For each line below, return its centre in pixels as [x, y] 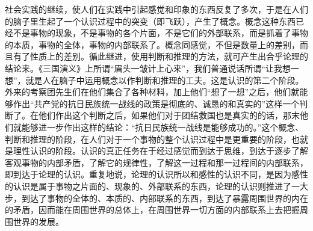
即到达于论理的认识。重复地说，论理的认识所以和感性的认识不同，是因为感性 [156, 174]
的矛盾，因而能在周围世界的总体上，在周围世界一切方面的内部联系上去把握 [152, 210]
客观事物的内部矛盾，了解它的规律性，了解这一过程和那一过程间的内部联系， [156, 162]
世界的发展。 [38, 221]
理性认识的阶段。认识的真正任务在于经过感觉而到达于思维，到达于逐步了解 [160, 151]
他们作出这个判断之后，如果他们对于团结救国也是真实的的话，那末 [169, 115]
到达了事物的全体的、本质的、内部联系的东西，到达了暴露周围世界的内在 [165, 198]
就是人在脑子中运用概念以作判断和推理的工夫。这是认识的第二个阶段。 [165, 80]
